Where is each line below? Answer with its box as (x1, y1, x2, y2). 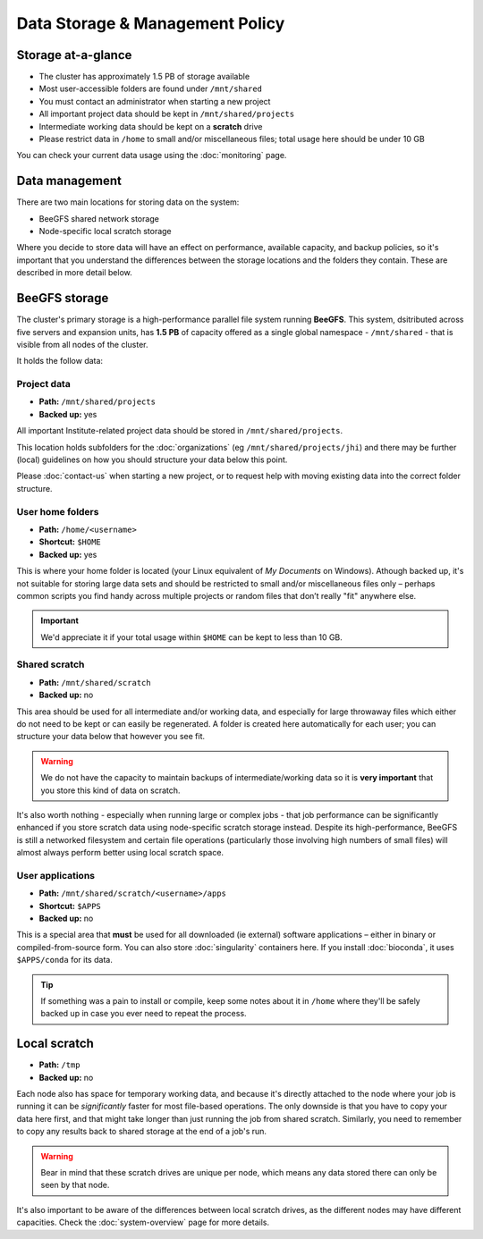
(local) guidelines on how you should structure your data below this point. (16, 454, 288, 465)
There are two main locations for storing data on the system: (16, 197, 240, 207)
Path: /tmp (38, 1059, 80, 1070)
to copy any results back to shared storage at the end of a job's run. (16, 1126, 267, 1137)
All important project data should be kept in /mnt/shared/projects (38, 108, 295, 120)
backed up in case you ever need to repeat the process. (40, 1008, 247, 1019)
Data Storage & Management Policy (16, 13, 285, 33)
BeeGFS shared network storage (38, 213, 160, 223)
